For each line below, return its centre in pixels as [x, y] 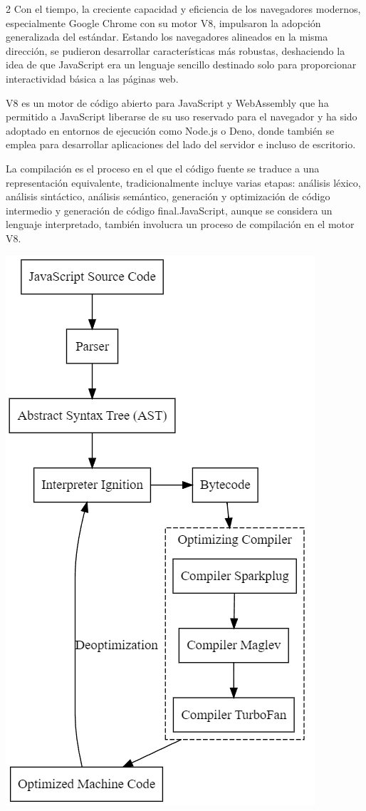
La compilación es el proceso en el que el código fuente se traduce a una [163, 168]
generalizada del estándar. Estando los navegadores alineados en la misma [167, 37]
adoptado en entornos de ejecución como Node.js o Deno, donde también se [170, 130]
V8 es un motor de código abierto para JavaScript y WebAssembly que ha [167, 102]
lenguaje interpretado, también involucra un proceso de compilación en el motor [180, 224]
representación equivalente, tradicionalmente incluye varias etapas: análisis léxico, [183, 182]
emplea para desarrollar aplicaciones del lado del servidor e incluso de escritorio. [181, 144]
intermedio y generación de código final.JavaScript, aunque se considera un [169, 210]
